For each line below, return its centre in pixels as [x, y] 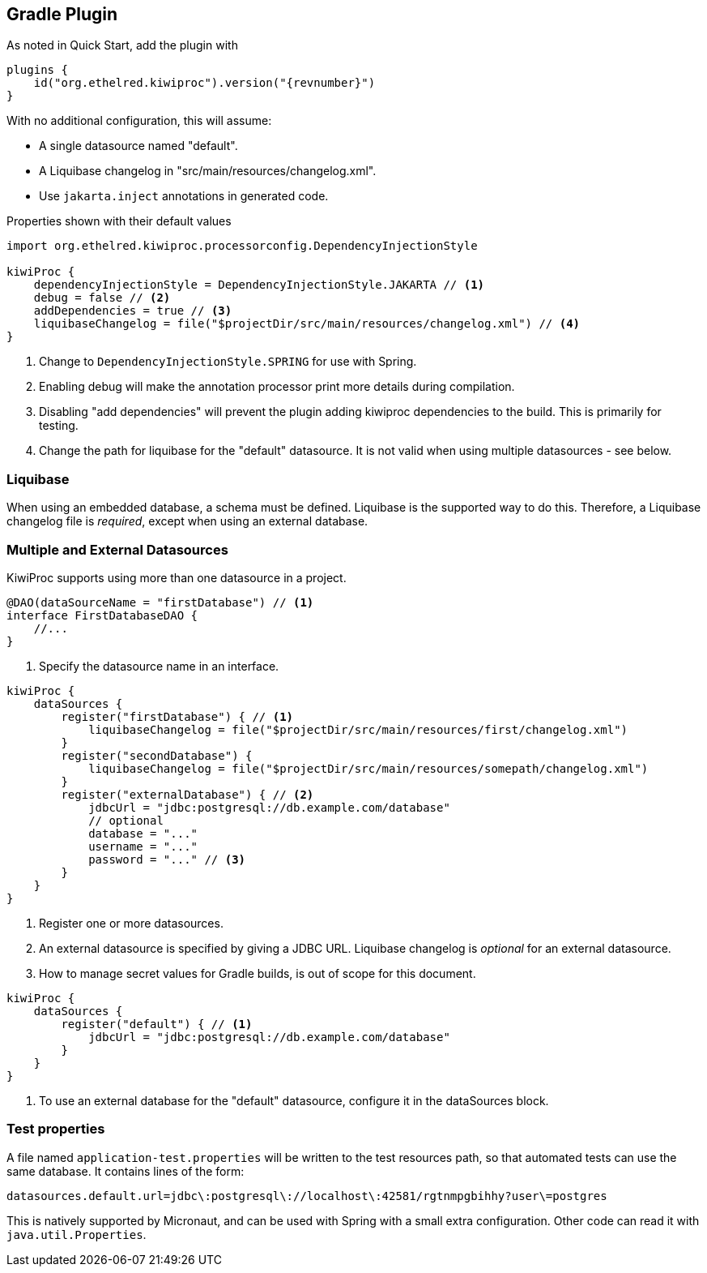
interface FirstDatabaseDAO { [102, 615]
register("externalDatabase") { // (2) [187, 794]
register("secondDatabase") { [157, 755]
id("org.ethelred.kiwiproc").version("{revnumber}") [204, 83]
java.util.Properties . [77, 1234]
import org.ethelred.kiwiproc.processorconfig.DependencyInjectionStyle [242, 246]
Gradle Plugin [62, 14]
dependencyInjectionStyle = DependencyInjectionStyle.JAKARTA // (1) [259, 285]
